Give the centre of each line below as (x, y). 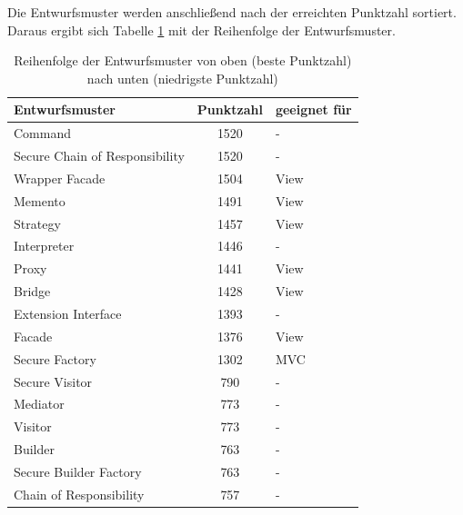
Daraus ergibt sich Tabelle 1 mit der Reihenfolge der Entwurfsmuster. (201, 30)
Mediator (39, 404)
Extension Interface (68, 313)
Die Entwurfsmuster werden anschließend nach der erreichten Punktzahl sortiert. (232, 12)
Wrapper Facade (60, 178)
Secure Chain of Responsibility (99, 156)
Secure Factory (55, 358)
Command (42, 133)
